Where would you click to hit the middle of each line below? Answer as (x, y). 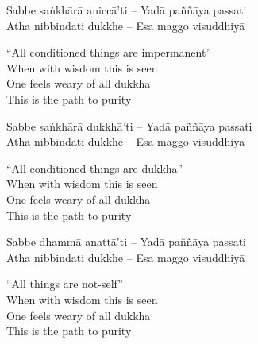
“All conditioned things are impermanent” (109, 52)
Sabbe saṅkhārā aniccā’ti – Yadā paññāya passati (127, 10)
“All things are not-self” (65, 284)
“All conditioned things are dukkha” (95, 168)
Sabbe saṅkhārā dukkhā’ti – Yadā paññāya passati (129, 125)
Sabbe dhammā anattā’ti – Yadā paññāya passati (126, 242)
